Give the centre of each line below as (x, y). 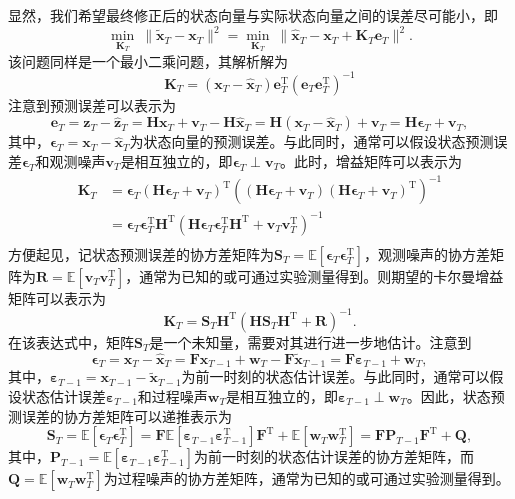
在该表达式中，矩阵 (71, 341)
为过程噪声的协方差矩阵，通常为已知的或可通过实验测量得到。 (306, 478)
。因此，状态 (448, 395)
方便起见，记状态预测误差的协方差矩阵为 (141, 253)
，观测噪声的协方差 (426, 253)
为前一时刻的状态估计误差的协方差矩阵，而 (334, 456)
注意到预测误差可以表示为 (92, 104)
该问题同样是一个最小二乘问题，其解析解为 (148, 60)
